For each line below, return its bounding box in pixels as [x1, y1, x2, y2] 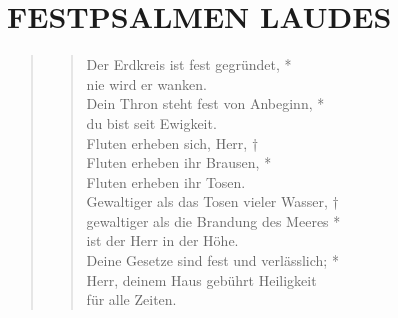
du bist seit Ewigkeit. [86, 112, 217, 133]
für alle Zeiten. [86, 289, 177, 310]
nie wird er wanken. [86, 73, 207, 94]
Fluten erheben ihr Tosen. [86, 171, 246, 192]
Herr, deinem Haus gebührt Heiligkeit [86, 269, 317, 290]
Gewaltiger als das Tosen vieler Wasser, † [86, 191, 339, 212]
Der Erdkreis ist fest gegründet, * [86, 54, 292, 75]
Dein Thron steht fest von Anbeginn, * [86, 93, 325, 114]
